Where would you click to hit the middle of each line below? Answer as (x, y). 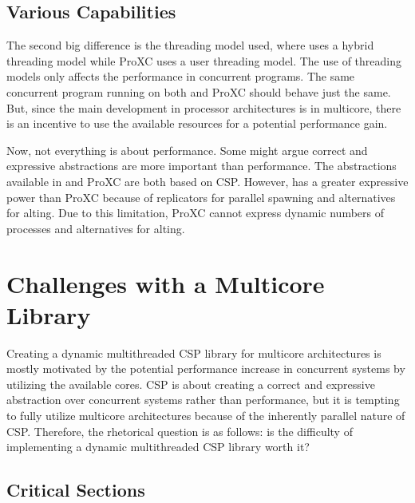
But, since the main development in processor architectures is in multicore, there (204, 107)
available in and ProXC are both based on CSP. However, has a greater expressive (207, 181)
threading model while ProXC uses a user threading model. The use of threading (204, 60)
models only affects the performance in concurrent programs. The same (181, 76)
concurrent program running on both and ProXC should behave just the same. (199, 91)
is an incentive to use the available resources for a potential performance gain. (197, 123)
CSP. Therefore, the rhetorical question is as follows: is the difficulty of (180, 431)
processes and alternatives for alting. (96, 228)
